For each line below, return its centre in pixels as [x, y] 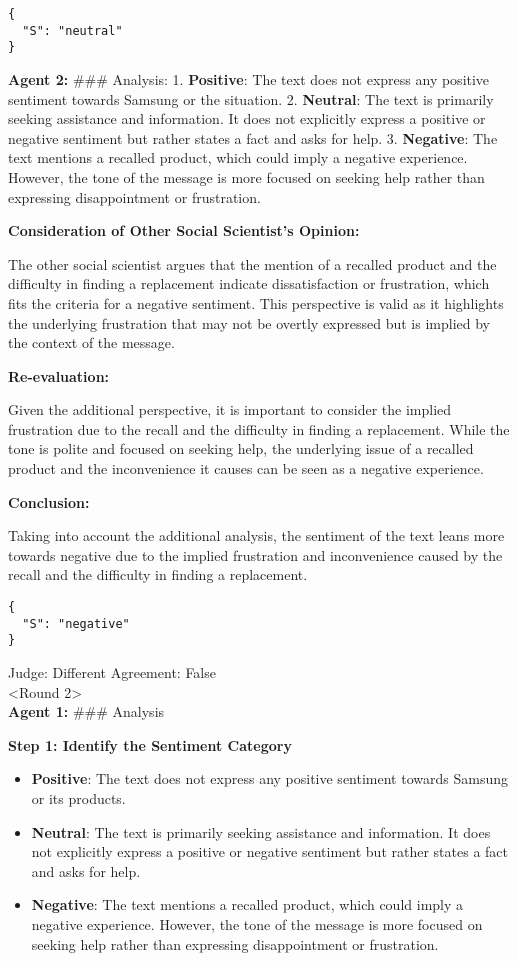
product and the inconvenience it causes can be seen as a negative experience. [246, 468]
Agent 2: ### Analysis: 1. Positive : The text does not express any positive [249, 78]
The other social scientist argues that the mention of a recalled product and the [252, 263]
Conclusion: [49, 501]
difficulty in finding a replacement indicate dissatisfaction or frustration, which [249, 283]
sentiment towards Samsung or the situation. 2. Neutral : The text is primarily [251, 98]
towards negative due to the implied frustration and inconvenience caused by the [255, 554]
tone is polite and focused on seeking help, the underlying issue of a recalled [241, 448]
